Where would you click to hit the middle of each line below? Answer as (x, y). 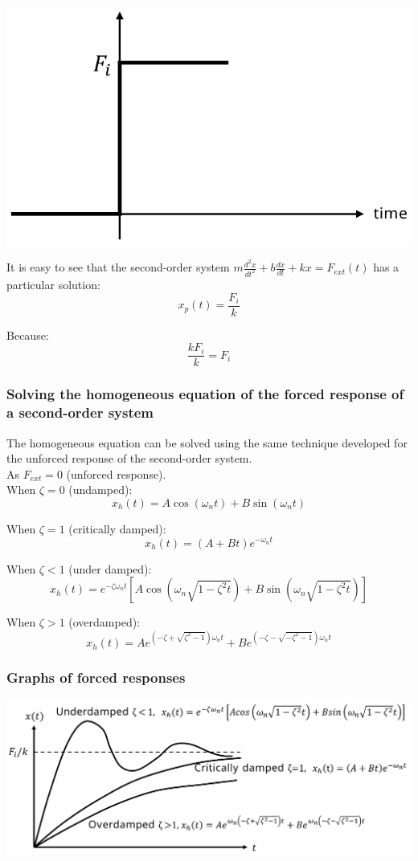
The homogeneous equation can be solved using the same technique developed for (207, 442)
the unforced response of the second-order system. (129, 458)
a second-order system (80, 412)
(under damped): (110, 568)
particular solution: (53, 285)
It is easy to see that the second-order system (118, 267)
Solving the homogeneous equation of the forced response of (205, 394)
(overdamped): (104, 622)
